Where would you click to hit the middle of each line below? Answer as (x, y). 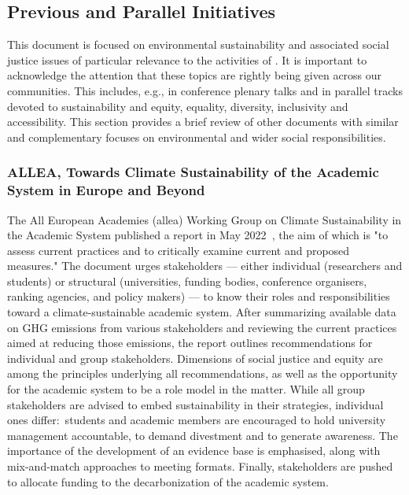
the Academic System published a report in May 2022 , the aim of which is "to (198, 235)
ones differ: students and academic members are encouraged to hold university (197, 420)
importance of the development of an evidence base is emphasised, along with (194, 451)
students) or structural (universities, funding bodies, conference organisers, (187, 281)
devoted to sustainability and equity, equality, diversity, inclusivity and (178, 106)
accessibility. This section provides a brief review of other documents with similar (203, 122)
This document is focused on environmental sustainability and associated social (198, 44)
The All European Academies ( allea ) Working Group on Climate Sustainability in (204, 219)
